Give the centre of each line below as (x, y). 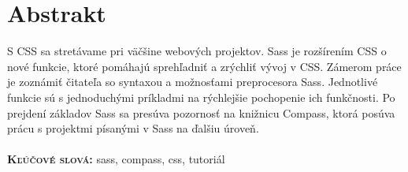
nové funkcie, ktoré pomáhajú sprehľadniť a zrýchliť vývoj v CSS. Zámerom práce (204, 66)
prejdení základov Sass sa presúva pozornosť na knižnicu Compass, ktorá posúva (201, 112)
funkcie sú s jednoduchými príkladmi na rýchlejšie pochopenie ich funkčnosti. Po (201, 97)
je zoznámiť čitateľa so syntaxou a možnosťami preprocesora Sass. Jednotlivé (193, 82)
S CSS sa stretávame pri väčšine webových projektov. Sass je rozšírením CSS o (197, 51)
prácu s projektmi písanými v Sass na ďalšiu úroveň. (133, 128)
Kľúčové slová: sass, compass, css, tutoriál (116, 159)
